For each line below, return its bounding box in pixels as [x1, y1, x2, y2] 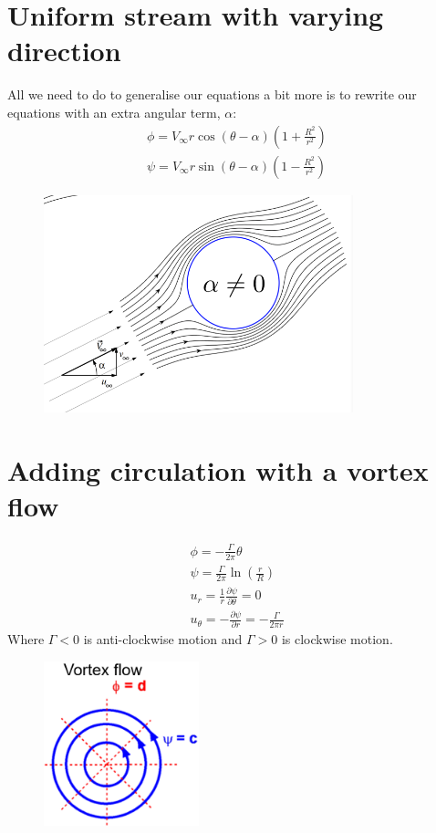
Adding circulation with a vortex [7, 452, 429, 489]
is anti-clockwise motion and [83, 630, 243, 649]
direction [7, 32, 121, 69]
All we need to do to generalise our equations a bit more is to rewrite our [7, 85, 417, 104]
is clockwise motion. [281, 630, 393, 649]
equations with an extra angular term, [7, 102, 221, 121]
